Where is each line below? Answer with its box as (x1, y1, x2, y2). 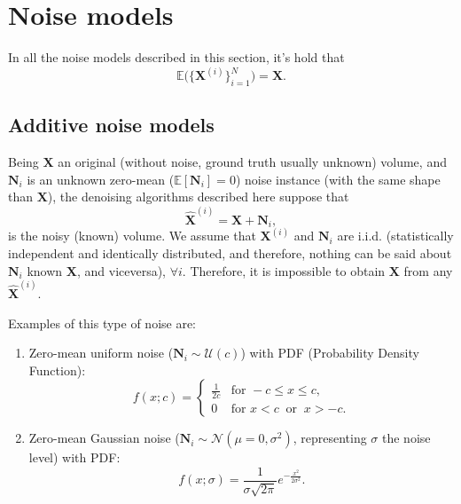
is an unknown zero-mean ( (27, 169, 175, 188)
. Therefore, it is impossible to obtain (182, 261, 386, 280)
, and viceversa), (76, 261, 167, 280)
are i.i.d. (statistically (337, 226, 454, 245)
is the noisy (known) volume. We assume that (8, 226, 256, 245)
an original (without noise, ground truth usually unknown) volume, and (58, 153, 447, 171)
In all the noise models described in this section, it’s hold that (8, 48, 345, 67)
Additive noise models (8, 111, 215, 138)
